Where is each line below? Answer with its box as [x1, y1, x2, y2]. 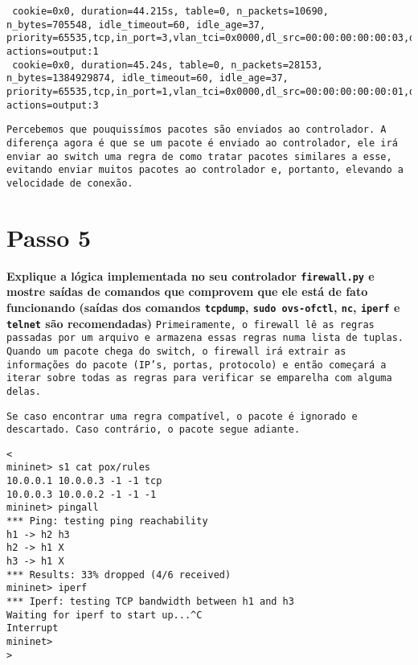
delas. [6, 385, 41, 397]
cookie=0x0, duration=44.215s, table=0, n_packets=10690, [12, 6, 329, 17]
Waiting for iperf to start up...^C [6, 609, 203, 621]
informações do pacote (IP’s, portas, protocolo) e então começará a [6, 359, 387, 371]
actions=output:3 [6, 99, 99, 111]
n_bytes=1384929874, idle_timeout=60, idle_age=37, [6, 72, 289, 84]
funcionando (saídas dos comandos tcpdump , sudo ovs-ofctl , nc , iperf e [6, 298, 400, 315]
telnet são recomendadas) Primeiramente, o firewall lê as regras [6, 314, 375, 331]
